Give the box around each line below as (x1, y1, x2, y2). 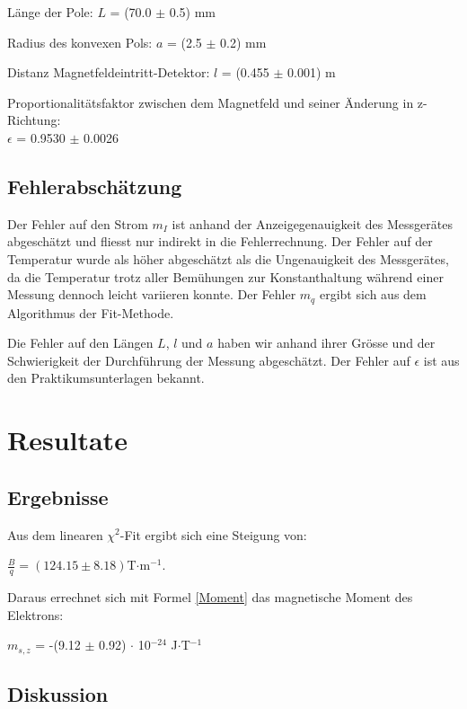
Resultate (7, 421, 128, 458)
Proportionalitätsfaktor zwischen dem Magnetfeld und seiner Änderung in (7, 93, 414, 111)
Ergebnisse (7, 483, 109, 510)
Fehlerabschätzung (7, 172, 182, 199)
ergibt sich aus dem (319, 285, 427, 304)
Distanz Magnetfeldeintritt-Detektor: (7, 63, 210, 82)
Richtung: (7, 111, 61, 129)
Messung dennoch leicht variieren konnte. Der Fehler (7, 285, 296, 304)
